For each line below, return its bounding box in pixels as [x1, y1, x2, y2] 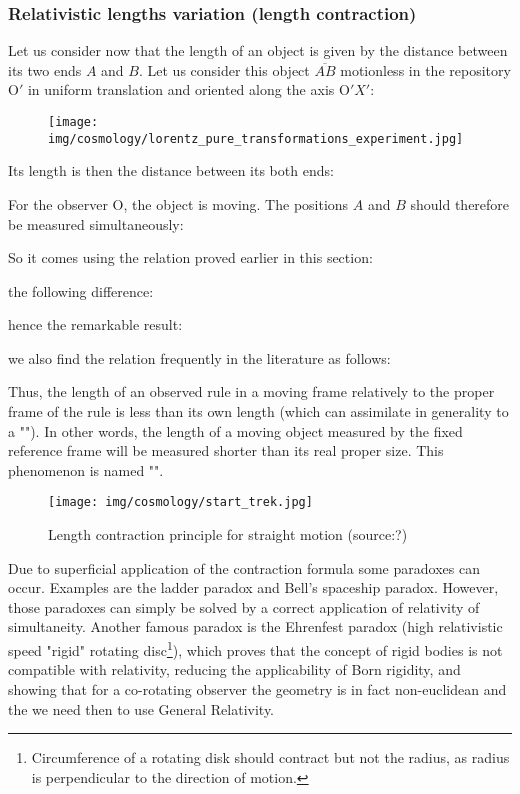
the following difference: [8, 280, 154, 301]
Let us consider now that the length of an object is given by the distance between [8, 40, 508, 61]
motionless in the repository [340, 59, 511, 80]
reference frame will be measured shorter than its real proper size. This [8, 440, 444, 461]
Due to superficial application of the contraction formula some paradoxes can [8, 557, 480, 578]
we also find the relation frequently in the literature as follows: [8, 347, 391, 368]
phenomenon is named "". [8, 459, 164, 480]
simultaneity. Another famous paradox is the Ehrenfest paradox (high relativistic [8, 616, 503, 637]
